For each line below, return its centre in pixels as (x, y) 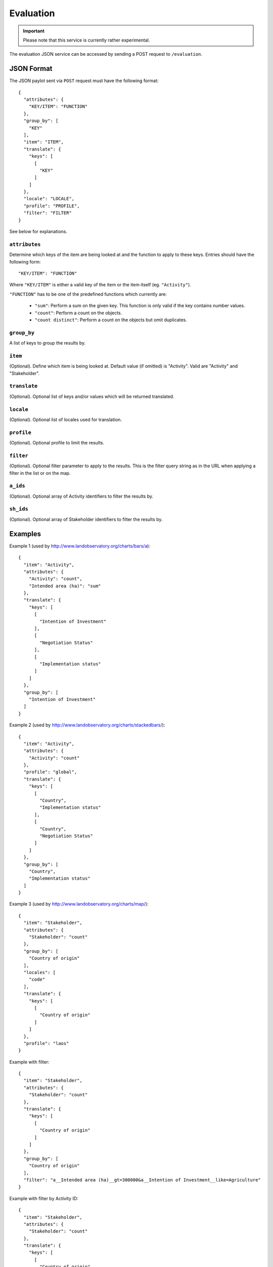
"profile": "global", (50, 772)
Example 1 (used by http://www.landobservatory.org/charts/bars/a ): (80, 546)
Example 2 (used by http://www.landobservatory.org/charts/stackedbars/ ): (87, 725)
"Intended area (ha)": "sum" (65, 586)
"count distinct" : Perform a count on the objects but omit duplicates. (111, 320)
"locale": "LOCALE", (49, 199)
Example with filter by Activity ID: (44, 1198)
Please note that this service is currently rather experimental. (86, 40)
